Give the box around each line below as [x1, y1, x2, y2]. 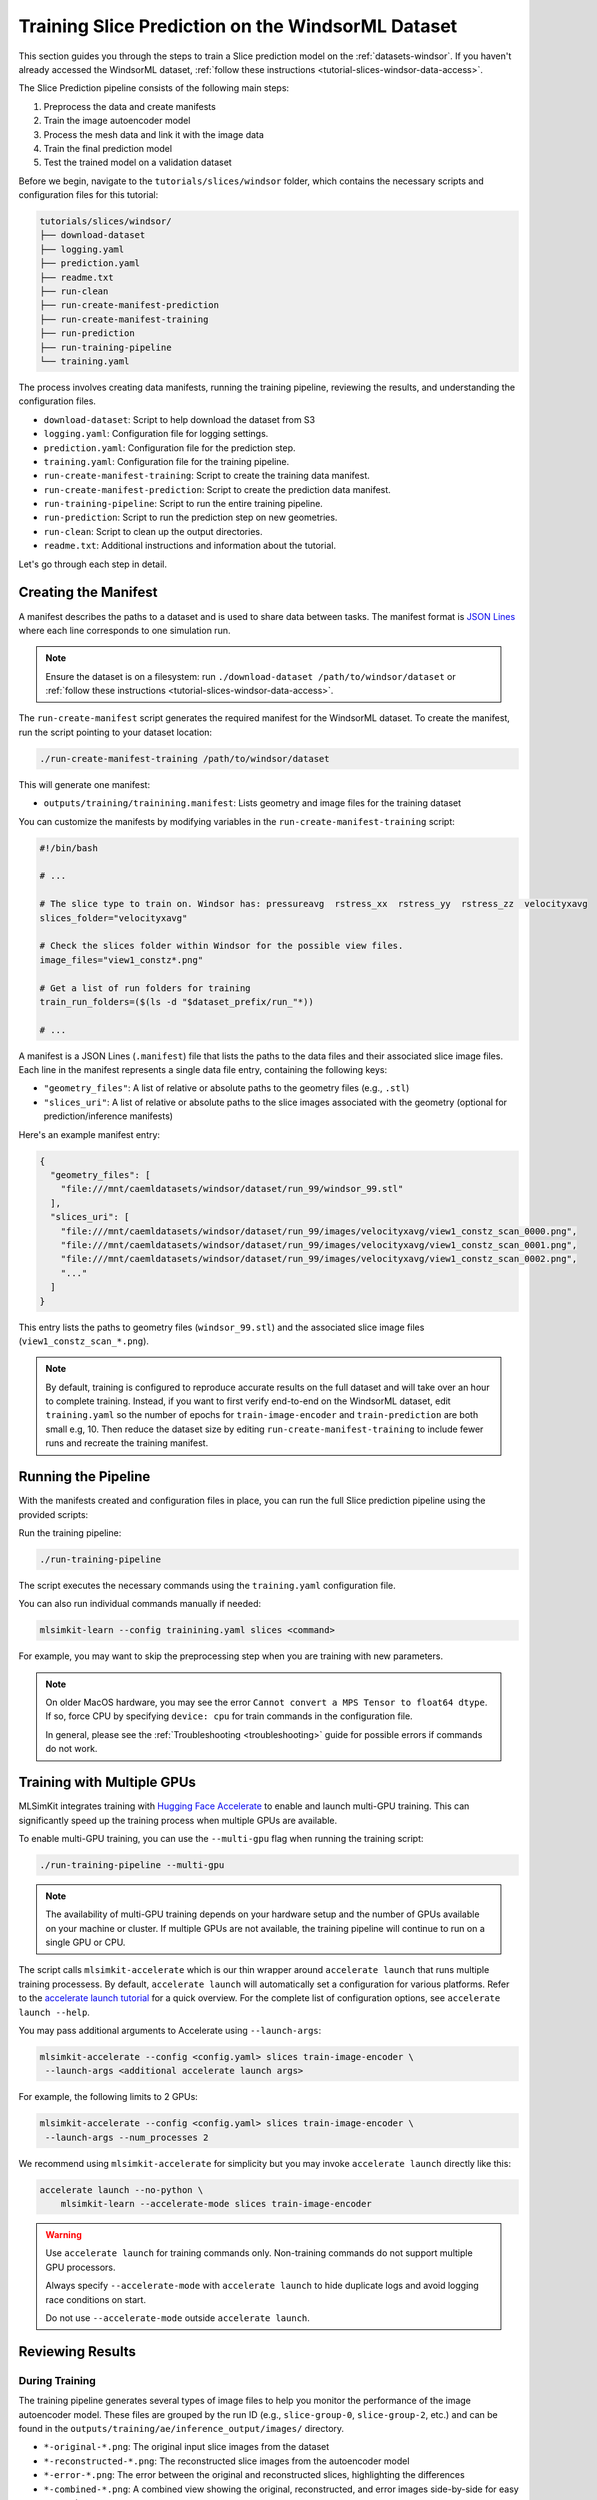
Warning [45, 2229, 82, 2241]
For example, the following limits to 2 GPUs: [18, 2091, 199, 2103]
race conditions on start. [45, 2293, 147, 2305]
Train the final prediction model [43, 142, 173, 154]
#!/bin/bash [39, 842, 99, 854]
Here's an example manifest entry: [18, 1128, 160, 1140]
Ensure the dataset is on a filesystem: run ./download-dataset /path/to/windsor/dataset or [45, 670, 456, 682]
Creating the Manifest [18, 584, 158, 601]
